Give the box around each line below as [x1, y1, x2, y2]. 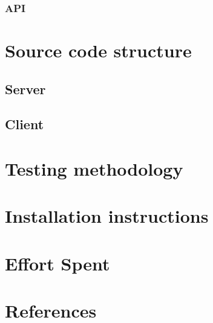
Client [5, 115, 44, 133]
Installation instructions [5, 203, 209, 228]
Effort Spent [5, 251, 110, 275]
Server [5, 79, 46, 98]
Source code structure [5, 38, 192, 63]
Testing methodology [5, 156, 183, 181]
